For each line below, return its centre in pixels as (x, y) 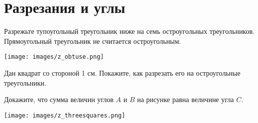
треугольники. (25, 82)
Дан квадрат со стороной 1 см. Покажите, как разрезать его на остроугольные (122, 72)
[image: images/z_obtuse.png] (54, 57)
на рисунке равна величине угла (186, 99)
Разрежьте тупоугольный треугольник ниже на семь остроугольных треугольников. (129, 31)
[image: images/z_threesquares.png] (65, 115)
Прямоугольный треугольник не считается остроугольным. (93, 41)
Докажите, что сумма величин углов (59, 99)
